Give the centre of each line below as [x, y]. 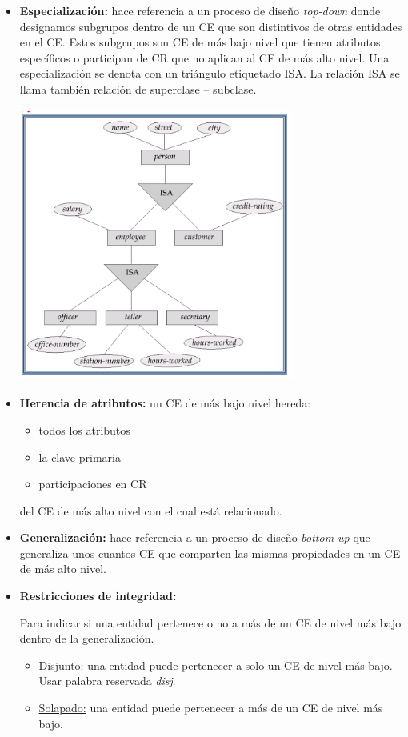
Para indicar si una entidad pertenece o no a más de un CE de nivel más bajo [210, 622]
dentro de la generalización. [87, 638]
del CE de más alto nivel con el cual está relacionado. [151, 510]
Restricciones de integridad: [98, 596]
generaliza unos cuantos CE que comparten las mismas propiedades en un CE [210, 553]
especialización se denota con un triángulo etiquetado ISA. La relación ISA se [210, 73]
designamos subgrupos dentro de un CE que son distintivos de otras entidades [211, 26]
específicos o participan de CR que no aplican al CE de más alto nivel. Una [204, 57]
